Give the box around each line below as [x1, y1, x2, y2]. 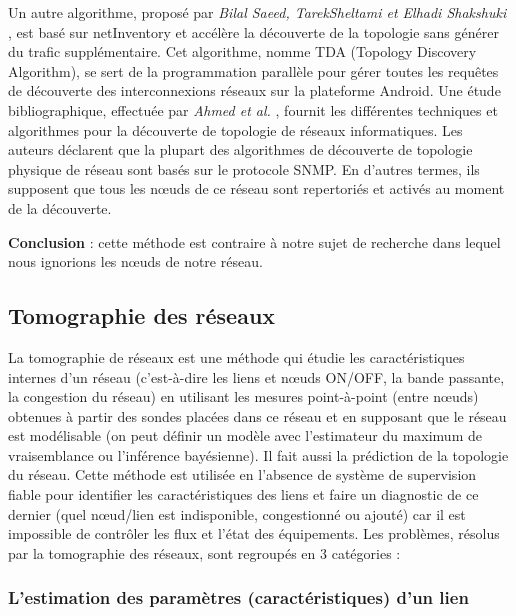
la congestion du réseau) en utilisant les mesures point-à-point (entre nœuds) [8, 386, 479, 407]
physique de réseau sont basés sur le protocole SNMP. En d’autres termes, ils [8, 158, 480, 179]
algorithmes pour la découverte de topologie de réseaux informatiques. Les [8, 119, 463, 140]
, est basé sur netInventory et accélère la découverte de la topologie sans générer [8, 21, 499, 42]
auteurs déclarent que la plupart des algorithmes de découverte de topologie [8, 139, 473, 160]
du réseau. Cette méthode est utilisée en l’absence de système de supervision [8, 464, 477, 485]
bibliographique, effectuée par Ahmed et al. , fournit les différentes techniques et [8, 99, 498, 120]
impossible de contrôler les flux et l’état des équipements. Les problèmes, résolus [8, 523, 500, 544]
